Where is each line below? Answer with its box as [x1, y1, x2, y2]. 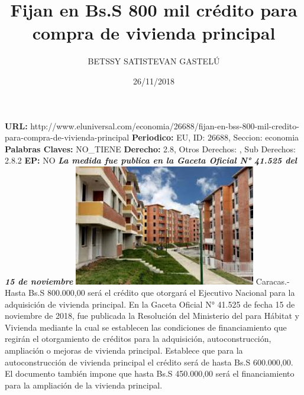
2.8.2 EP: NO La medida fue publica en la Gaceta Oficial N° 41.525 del [5, 154, 297, 167]
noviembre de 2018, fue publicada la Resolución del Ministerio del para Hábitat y [5, 309, 299, 322]
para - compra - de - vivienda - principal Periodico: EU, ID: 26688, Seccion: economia [5, 131, 299, 143]
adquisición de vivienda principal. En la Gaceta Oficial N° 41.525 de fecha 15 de [5, 298, 295, 310]
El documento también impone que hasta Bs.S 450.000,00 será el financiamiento [5, 367, 295, 380]
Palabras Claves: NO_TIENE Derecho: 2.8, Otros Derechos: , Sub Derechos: [5, 142, 296, 155]
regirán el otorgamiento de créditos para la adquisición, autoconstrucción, [5, 332, 271, 345]
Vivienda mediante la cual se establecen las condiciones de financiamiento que [5, 321, 287, 333]
